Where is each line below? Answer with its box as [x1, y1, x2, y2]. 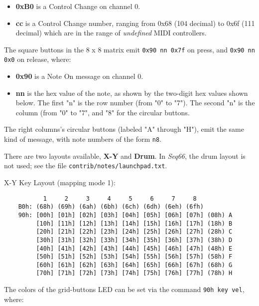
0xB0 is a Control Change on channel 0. [15, 1, 140, 11]
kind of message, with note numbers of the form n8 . [4, 134, 162, 144]
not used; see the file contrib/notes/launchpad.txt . [4, 160, 167, 171]
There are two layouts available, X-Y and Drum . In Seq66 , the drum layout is [4, 150, 246, 161]
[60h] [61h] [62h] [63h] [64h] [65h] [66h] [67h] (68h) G [36, 261, 233, 269]
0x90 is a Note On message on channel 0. [15, 71, 143, 81]
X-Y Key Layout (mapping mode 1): [4, 177, 116, 187]
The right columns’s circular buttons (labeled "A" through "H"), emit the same [4, 124, 244, 134]
